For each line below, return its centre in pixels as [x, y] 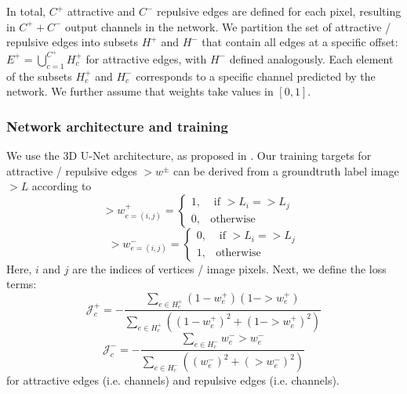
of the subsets [39, 76]
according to [62, 186]
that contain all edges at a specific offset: [300, 42]
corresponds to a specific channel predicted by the [256, 76]
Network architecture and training [117, 126]
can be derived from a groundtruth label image [286, 170]
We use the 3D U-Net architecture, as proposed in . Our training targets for [189, 155]
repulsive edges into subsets [73, 42]
